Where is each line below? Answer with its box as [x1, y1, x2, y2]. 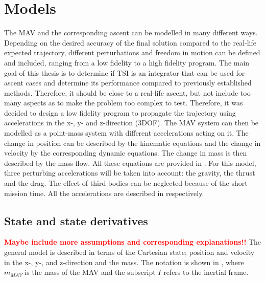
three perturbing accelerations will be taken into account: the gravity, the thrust [4, 167, 255, 178]
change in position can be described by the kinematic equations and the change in [4, 137, 261, 148]
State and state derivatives [4, 212, 148, 228]
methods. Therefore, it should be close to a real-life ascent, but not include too [4, 87, 251, 98]
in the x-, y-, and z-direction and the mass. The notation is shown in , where [4, 256, 244, 267]
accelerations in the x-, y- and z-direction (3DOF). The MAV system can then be [4, 117, 259, 128]
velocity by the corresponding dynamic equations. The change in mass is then [4, 147, 247, 158]
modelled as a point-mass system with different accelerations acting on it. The [4, 127, 249, 138]
